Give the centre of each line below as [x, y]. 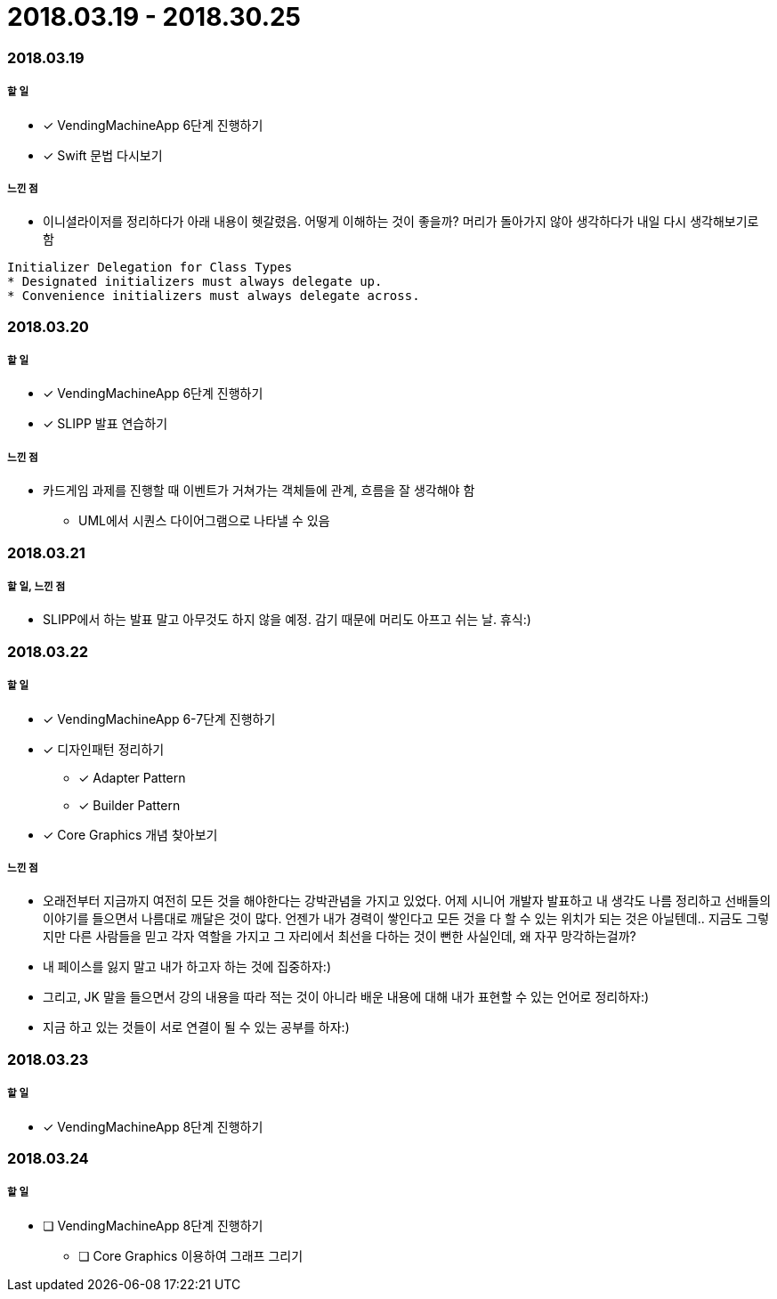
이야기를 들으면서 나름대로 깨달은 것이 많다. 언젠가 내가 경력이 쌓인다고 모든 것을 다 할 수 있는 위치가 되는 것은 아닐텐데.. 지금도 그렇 [406, 919]
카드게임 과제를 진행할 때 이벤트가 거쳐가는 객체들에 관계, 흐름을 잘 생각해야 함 [259, 491]
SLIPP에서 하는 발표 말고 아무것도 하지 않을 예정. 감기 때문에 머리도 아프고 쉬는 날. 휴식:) [287, 620]
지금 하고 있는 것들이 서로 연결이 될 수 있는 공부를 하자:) [196, 1027]
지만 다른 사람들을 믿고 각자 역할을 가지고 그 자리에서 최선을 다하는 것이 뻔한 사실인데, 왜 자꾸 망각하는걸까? [340, 937]
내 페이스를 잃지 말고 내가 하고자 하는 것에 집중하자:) [187, 967]
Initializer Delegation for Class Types [150, 268]
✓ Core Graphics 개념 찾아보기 [130, 834]
